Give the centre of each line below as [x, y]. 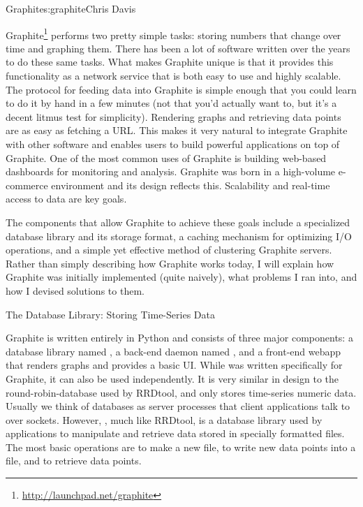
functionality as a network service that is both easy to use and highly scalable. [173, 76]
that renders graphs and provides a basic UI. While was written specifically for [174, 365]
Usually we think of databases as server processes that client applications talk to [178, 406]
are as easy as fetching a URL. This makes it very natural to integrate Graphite [177, 130]
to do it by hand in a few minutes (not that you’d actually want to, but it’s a [171, 103]
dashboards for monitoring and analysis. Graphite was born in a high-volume [171, 171]
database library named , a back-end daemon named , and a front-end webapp [173, 351]
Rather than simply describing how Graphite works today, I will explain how [170, 263]
